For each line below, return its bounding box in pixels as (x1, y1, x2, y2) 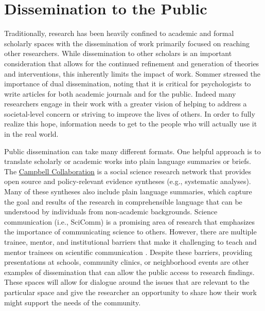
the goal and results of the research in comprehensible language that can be (4, 196, 242, 207)
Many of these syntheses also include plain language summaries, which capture (4, 186, 252, 197)
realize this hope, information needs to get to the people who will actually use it (4, 118, 257, 129)
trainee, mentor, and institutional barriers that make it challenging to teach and (4, 236, 257, 247)
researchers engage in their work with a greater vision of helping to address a (4, 98, 247, 109)
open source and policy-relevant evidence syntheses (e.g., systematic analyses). (4, 176, 251, 187)
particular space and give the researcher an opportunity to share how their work (4, 286, 257, 297)
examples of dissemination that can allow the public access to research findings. (4, 266, 255, 277)
